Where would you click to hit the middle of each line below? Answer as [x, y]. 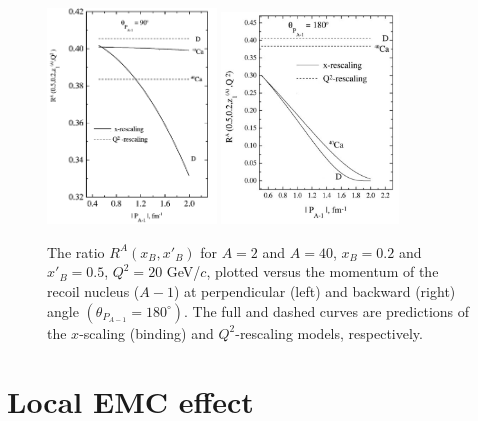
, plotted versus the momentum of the [322, 271]
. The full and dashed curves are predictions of [327, 310]
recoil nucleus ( [93, 291]
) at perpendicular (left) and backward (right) [314, 291]
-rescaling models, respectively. [329, 332]
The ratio [76, 251]
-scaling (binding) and [146, 332]
